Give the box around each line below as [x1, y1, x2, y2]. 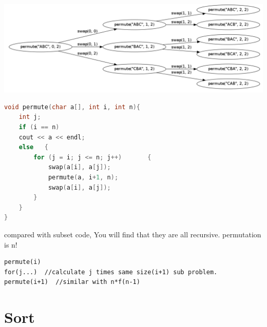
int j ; [18, 113, 41, 121]
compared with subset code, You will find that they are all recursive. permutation [4, 229, 261, 239]
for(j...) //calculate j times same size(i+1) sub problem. [4, 268, 218, 276]
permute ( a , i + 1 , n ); [48, 174, 119, 181]
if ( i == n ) [18, 124, 60, 131]
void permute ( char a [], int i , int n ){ [4, 103, 141, 111]
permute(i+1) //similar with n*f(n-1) [4, 278, 140, 286]
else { [18, 144, 48, 151]
